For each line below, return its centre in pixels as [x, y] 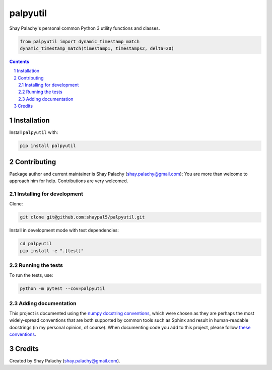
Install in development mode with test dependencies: [64, 230]
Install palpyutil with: [34, 132]
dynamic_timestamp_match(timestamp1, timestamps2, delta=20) [97, 48]
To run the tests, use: [31, 275]
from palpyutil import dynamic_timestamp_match [80, 41]
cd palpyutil [36, 244]
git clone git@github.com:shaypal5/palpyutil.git [82, 217]
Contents [19, 61]
